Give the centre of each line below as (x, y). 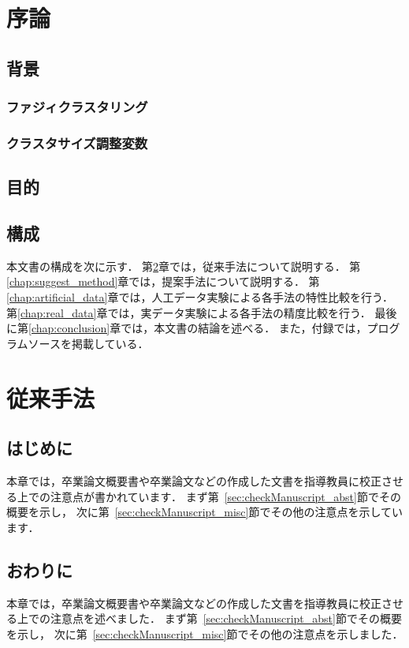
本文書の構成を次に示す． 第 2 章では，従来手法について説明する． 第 (184, 266)
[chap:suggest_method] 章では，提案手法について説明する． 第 (163, 281)
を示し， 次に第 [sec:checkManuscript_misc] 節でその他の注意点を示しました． (205, 633)
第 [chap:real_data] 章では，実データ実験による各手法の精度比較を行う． (189, 312)
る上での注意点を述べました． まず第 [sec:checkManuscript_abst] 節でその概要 (204, 618)
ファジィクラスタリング (77, 107)
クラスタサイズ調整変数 (77, 142)
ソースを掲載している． (88, 343)
